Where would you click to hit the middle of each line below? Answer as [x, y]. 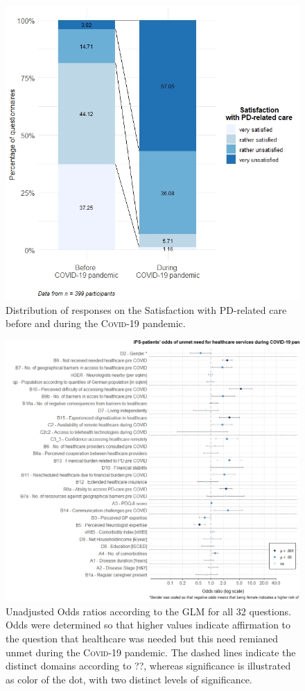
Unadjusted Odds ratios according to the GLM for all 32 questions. [148, 611]
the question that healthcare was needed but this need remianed [142, 638]
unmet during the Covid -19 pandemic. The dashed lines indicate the [151, 652]
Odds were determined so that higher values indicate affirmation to [148, 625]
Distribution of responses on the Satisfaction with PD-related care [146, 309]
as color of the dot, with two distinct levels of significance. [129, 679]
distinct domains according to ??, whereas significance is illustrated [148, 666]
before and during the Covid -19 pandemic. [96, 323]
